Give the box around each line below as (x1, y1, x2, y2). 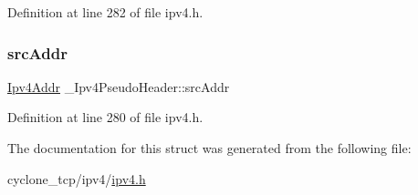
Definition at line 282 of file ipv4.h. (7, 3, 204, 21)
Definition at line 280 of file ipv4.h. (7, 108, 204, 127)
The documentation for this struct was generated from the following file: (7, 139, 412, 157)
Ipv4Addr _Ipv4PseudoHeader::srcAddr (7, 77, 230, 96)
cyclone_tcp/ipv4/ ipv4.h (7, 169, 146, 188)
